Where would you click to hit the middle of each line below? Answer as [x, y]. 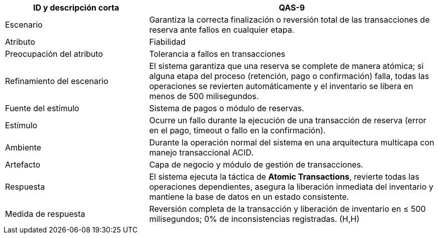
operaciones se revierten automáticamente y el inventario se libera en [281, 86]
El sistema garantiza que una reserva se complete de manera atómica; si [286, 66]
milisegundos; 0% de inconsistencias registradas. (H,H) [254, 219]
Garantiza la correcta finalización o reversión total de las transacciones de [289, 20]
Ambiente [23, 147]
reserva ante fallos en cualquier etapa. [222, 30]
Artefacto [23, 165]
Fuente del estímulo [42, 108]
